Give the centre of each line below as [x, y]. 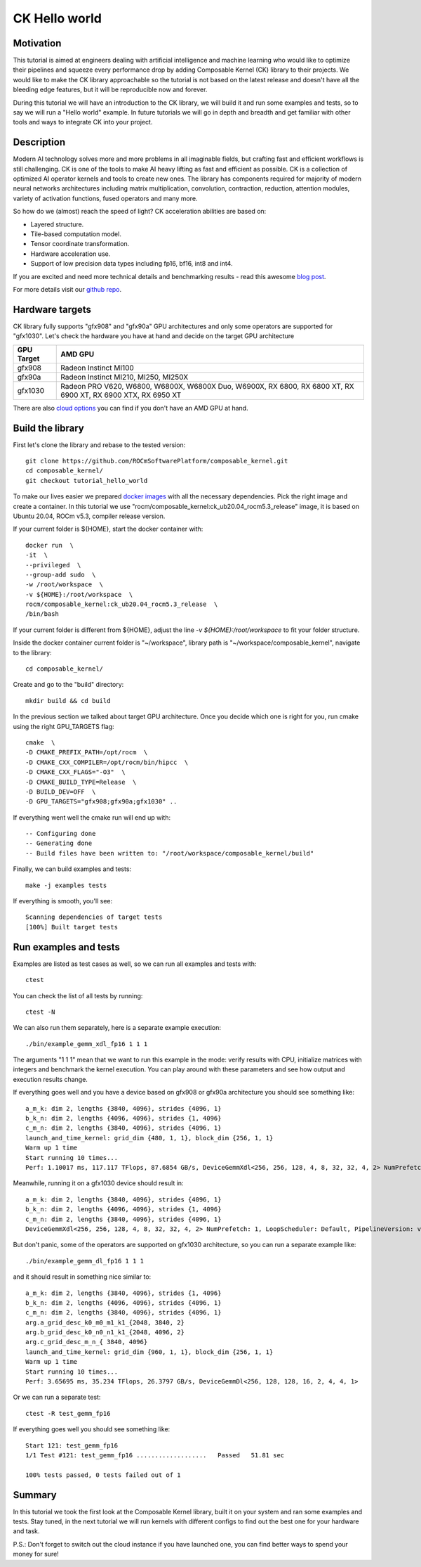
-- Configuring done [61, 834]
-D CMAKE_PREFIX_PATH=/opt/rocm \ [87, 753]
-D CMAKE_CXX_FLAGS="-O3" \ [75, 772]
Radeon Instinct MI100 [98, 368]
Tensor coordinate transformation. [80, 244]
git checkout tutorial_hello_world [87, 481]
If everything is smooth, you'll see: [63, 901]
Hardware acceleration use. [71, 254]
